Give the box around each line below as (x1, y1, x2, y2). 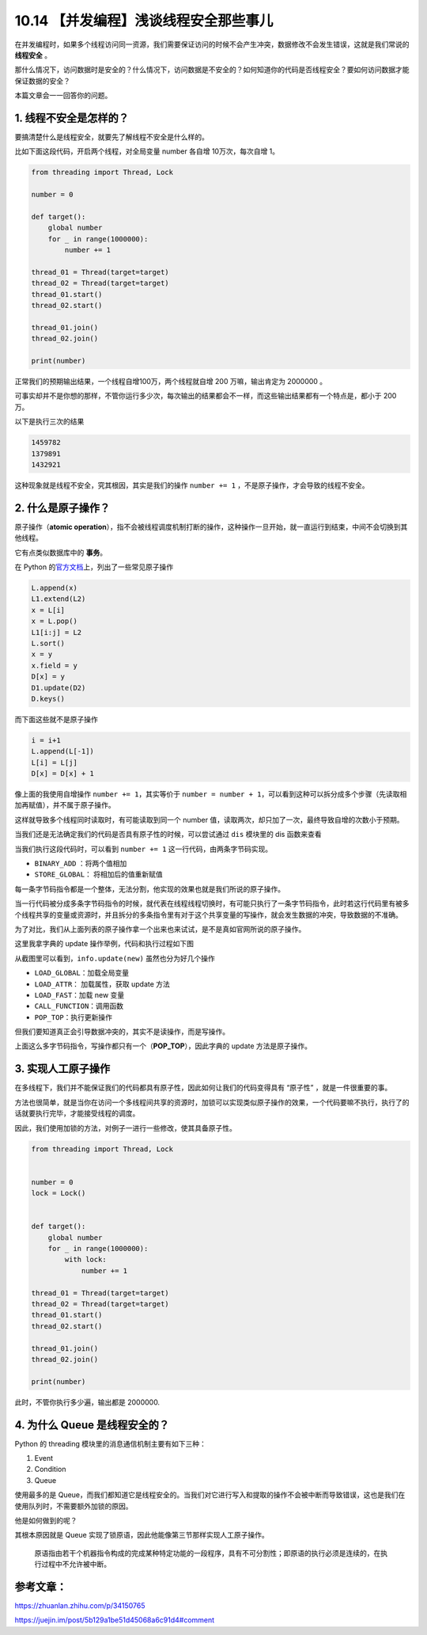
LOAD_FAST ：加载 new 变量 (34, 990, 125, 999)
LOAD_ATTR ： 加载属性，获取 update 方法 (34, 979, 170, 989)
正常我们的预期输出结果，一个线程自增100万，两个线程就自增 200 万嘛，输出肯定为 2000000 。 (14, 377, 327, 386)
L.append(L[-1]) (31, 747, 95, 756)
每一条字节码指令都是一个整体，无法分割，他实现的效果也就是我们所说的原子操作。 (14, 884, 285, 894)
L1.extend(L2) (31, 595, 86, 603)
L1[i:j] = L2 (31, 628, 82, 637)
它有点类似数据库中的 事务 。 (14, 547, 107, 557)
